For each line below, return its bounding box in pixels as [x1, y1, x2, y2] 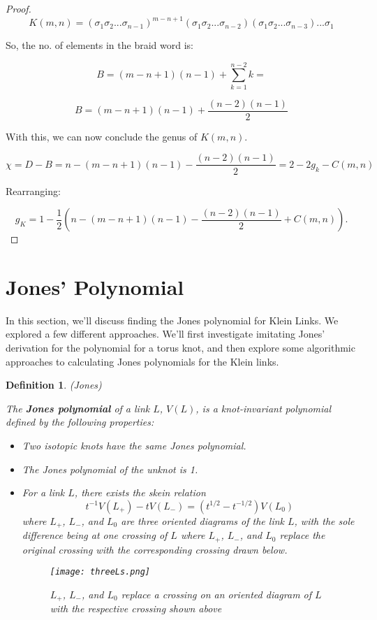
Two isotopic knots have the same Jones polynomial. [22, 438, 246, 452]
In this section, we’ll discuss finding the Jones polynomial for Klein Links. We [6, 312, 339, 327]
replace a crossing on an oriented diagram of [121, 586, 312, 601]
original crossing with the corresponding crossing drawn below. [22, 542, 288, 556]
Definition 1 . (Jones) [6, 377, 102, 392]
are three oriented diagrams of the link [121, 513, 284, 528]
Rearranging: [6, 183, 61, 198]
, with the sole [294, 513, 355, 528]
